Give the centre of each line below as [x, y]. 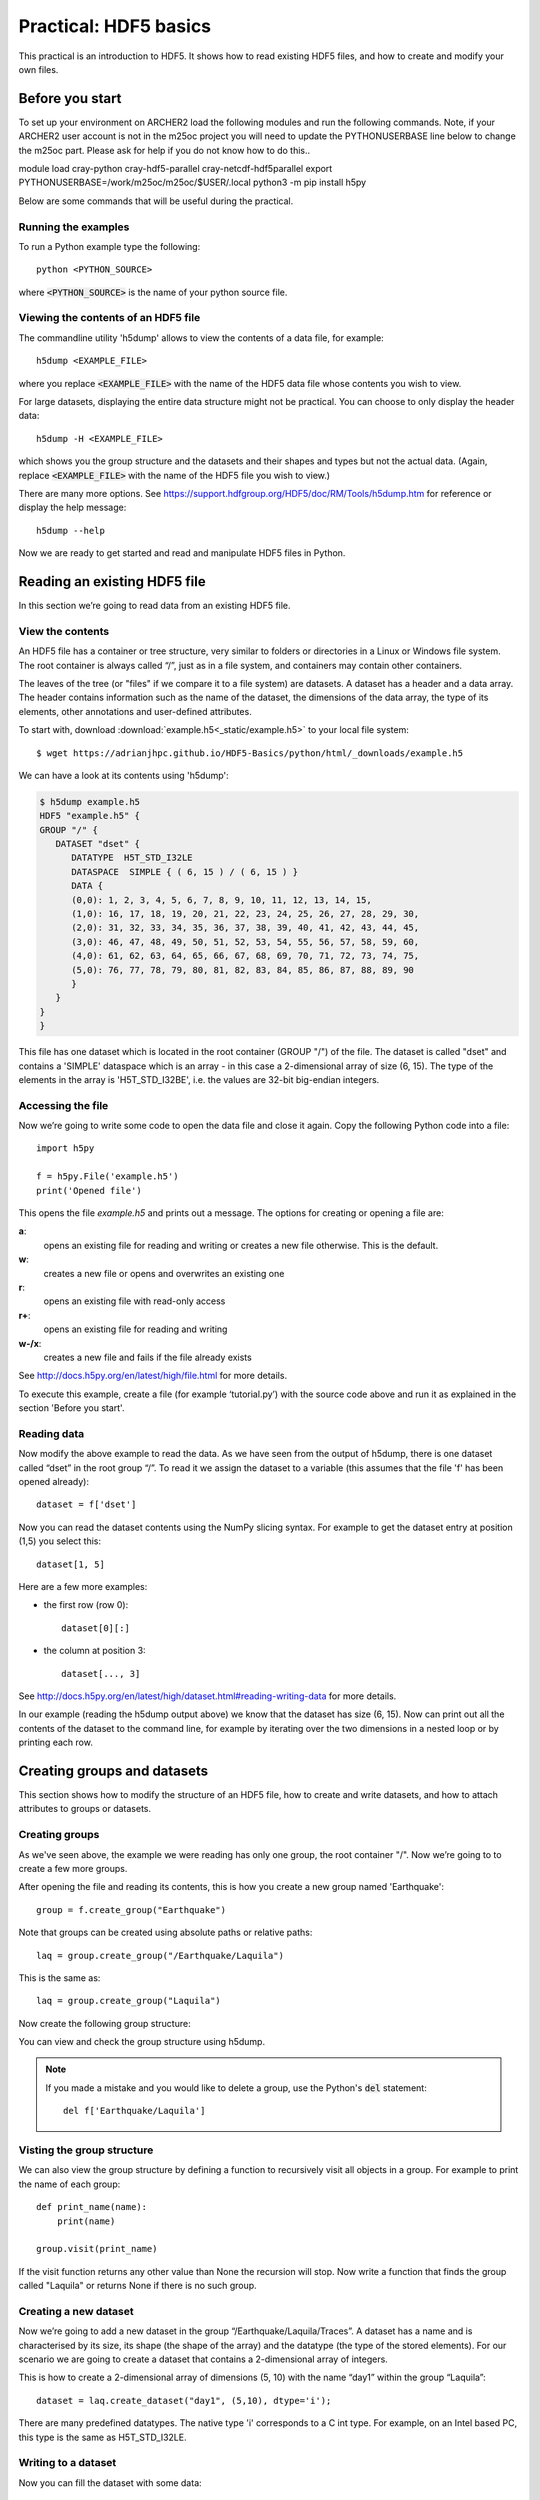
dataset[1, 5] [70, 1564]
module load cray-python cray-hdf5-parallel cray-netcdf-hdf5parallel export [175, 169]
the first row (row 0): [86, 1605]
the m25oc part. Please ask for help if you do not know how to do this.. [164, 150]
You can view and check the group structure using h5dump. [141, 2042]
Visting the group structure [86, 2150]
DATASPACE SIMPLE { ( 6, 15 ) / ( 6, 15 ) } [185, 871]
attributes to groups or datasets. [85, 1809]
